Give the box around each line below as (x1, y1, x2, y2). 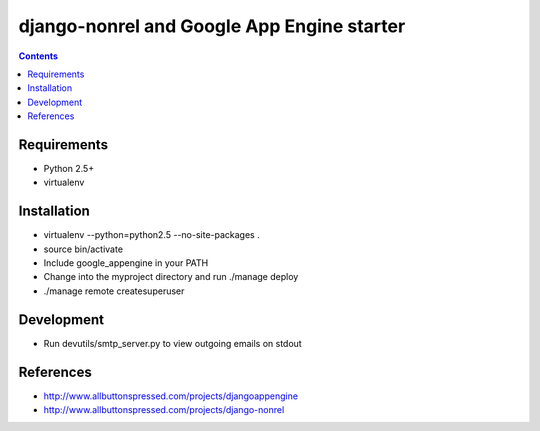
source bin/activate (43, 243, 124, 255)
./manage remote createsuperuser (43, 285, 185, 297)
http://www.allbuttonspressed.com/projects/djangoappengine (43, 390, 299, 402)
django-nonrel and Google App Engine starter (18, 15, 406, 37)
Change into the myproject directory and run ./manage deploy (43, 271, 299, 283)
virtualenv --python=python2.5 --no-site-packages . (43, 229, 260, 241)
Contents (18, 50, 59, 62)
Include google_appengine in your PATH (43, 257, 209, 269)
